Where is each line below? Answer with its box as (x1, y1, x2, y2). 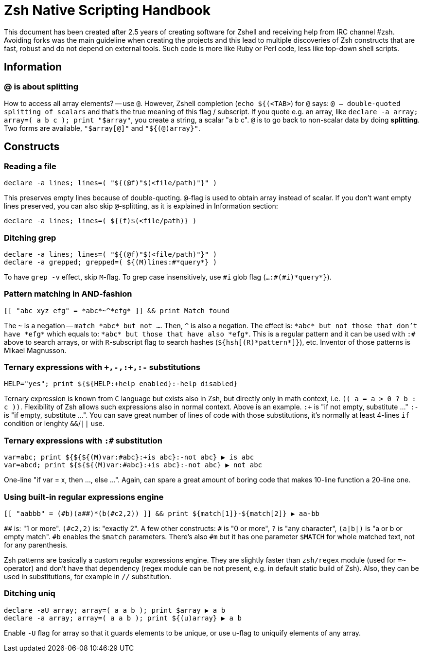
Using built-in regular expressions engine (4, 492, 164, 502)
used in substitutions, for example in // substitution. (4, 572, 171, 581)
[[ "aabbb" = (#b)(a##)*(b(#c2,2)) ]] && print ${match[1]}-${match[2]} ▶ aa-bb (4, 509, 320, 517)
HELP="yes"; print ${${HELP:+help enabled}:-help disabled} (4, 380, 238, 388)
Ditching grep (4, 232, 56, 243)
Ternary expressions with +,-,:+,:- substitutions (4, 362, 200, 372)
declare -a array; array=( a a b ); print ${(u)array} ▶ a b (4, 614, 242, 622)
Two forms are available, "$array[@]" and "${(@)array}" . (4, 124, 200, 132)
